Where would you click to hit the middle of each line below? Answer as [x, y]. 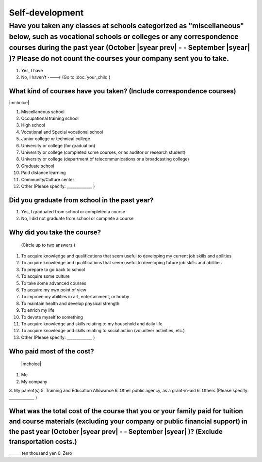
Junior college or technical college [56, 139]
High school [33, 125]
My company [34, 382]
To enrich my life [38, 310]
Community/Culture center [48, 179]
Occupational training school [50, 118]
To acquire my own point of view [54, 290]
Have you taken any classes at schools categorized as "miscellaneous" [127, 26]
